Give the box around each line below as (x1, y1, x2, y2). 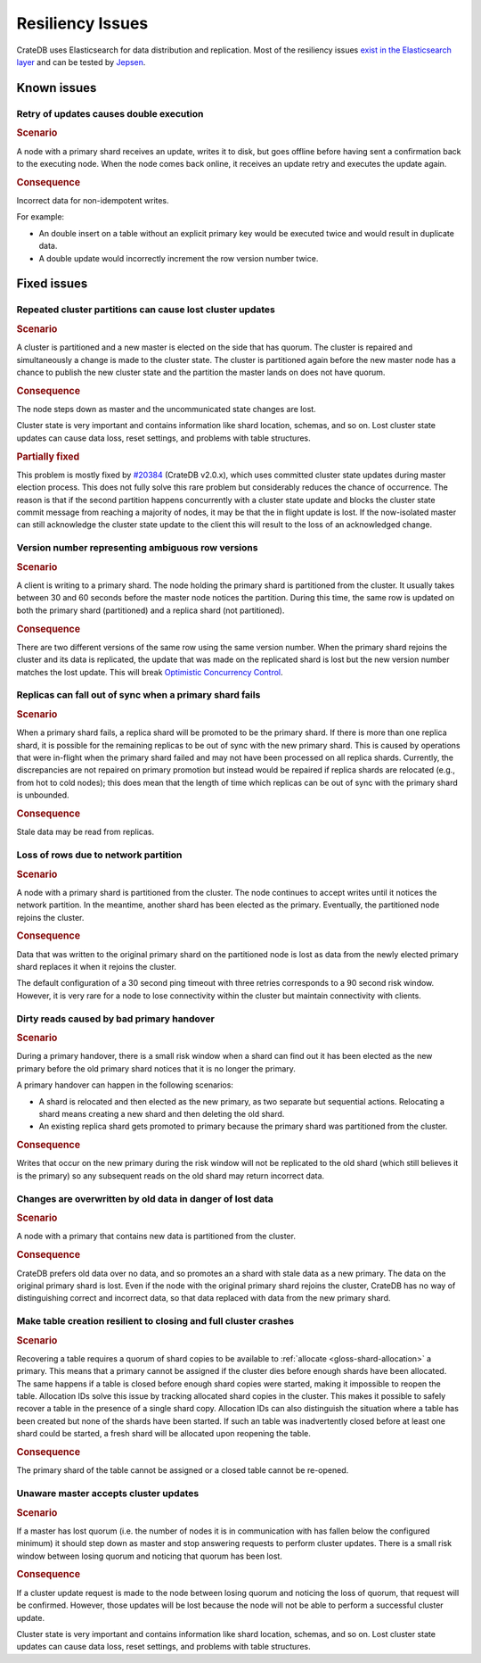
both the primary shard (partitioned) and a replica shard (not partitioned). (16, 605, 285, 616)
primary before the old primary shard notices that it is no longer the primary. (16, 1063, 296, 1074)
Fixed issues (16, 277, 88, 292)
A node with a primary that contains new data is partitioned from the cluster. (16, 1231, 296, 1242)
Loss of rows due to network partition (16, 848, 183, 861)
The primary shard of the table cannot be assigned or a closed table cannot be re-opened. (16, 1465, 349, 1476)
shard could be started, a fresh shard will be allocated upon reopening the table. (16, 1428, 311, 1439)
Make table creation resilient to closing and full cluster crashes (16, 1315, 294, 1328)
